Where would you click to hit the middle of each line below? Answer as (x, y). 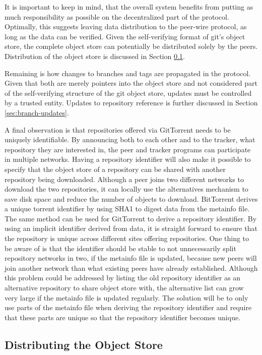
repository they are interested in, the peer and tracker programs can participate (128, 149)
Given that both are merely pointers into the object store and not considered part (131, 83)
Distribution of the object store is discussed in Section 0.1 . (95, 56)
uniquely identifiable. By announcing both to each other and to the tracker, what (130, 139)
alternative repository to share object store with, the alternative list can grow (124, 288)
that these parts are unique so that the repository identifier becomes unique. (123, 317)
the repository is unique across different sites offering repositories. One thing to (127, 238)
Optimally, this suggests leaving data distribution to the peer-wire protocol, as (126, 26)
